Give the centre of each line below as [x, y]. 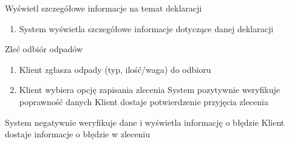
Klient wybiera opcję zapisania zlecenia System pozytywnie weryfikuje [149, 90]
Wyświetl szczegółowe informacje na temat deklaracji [104, 8]
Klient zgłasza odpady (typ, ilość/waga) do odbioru [115, 69]
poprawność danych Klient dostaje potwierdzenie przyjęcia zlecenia [144, 101]
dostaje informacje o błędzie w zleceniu [77, 134]
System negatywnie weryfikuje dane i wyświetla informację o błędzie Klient [145, 122]
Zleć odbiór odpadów [44, 49]
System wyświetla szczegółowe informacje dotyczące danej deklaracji [146, 28]
